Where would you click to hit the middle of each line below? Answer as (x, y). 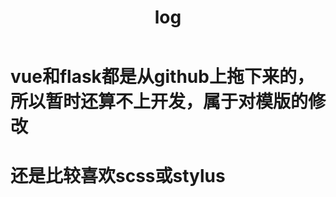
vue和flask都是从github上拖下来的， (162, 77)
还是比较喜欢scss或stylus (118, 176)
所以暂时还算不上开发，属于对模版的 (159, 102)
